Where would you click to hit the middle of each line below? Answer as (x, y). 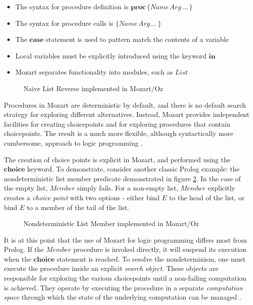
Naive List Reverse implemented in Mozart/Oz (93, 88)
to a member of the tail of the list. (78, 207)
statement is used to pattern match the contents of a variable (137, 39)
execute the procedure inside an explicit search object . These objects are (111, 268)
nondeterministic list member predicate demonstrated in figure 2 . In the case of (122, 178)
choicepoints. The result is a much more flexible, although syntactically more (119, 133)
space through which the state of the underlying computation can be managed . (123, 297)
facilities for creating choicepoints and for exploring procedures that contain (117, 124)
